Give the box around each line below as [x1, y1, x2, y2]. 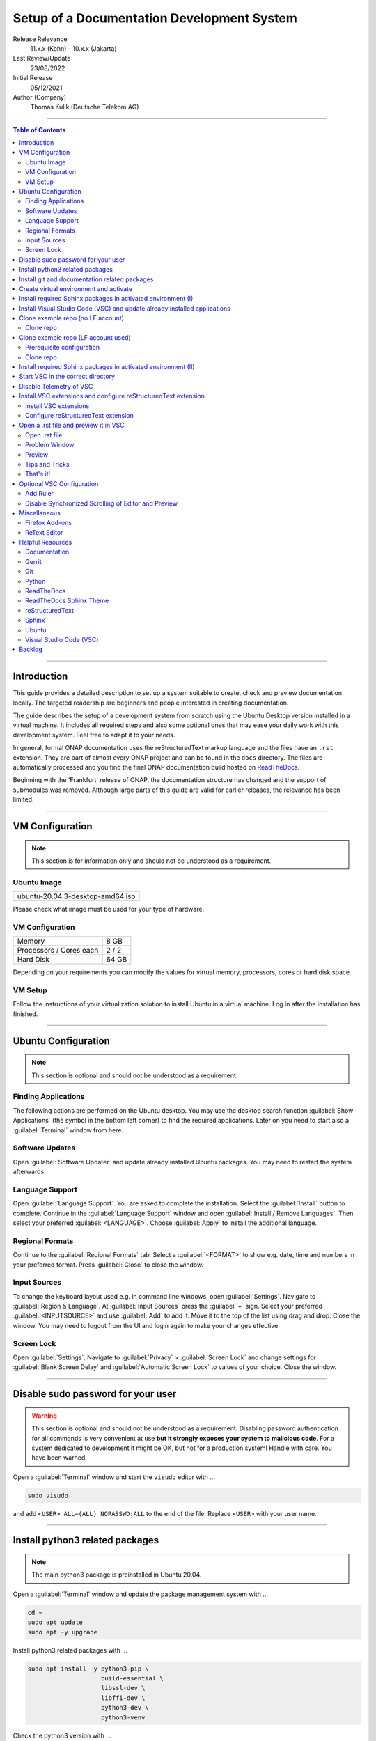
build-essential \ [101, 1674, 164, 1682]
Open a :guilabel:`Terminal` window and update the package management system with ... [13, 1590, 268, 1598]
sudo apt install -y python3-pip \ [27, 1664, 149, 1673]
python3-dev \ [101, 1703, 149, 1712]
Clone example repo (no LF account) [19, 314, 125, 322]
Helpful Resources [19, 538, 72, 547]
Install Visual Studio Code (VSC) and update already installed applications [19, 304, 231, 313]
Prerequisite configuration [25, 343, 100, 352]
